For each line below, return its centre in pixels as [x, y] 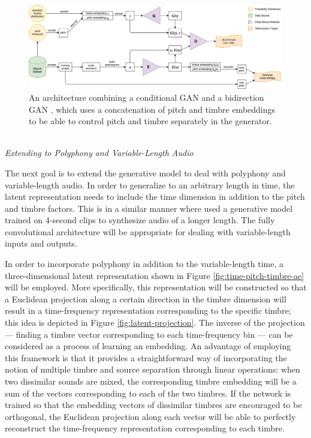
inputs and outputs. [41, 243]
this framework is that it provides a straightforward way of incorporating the [146, 357]
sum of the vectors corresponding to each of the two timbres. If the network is [148, 393]
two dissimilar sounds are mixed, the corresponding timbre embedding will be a [151, 381]
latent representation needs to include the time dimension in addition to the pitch [155, 196]
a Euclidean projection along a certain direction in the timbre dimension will [146, 298]
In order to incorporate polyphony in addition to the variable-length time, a [144, 264]
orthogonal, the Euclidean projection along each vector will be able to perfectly [150, 416]
